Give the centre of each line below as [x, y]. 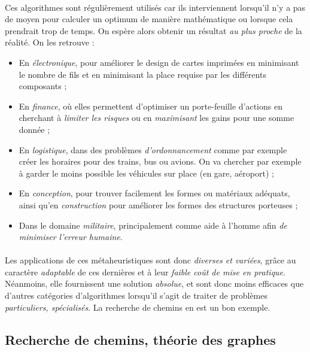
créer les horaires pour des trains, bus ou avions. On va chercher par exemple [160, 161]
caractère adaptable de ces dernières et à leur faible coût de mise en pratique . [145, 271]
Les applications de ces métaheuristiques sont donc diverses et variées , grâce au [151, 260]
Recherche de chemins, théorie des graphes [140, 339]
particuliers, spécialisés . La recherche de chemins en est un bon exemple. [138, 307]
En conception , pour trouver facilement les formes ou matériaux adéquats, [154, 193]
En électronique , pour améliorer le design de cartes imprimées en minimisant [159, 62]
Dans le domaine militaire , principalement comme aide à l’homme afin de [153, 225]
